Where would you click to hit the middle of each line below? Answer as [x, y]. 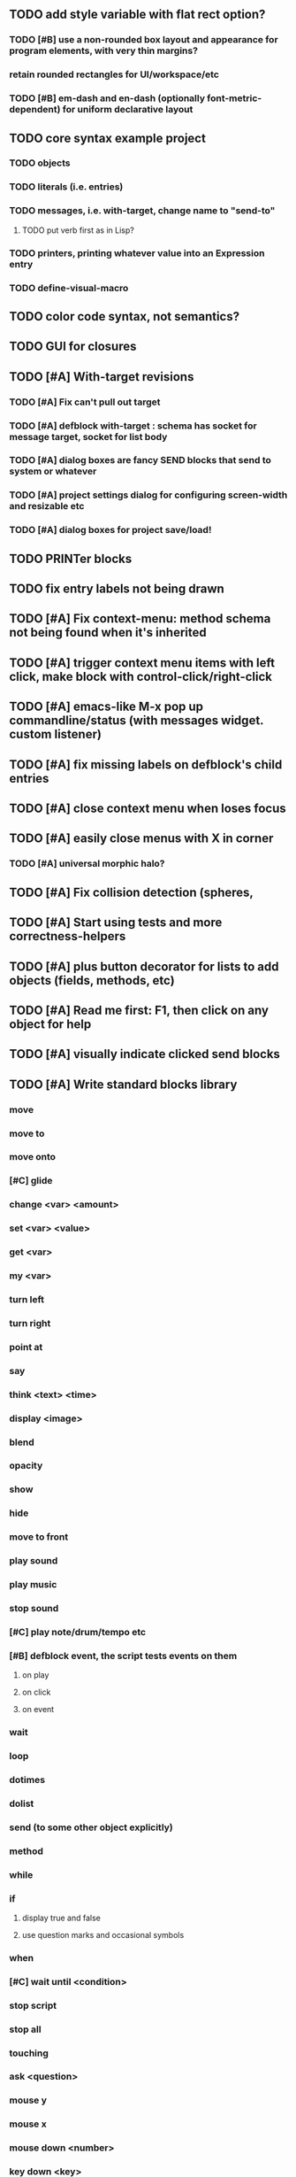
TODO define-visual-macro [69, 288]
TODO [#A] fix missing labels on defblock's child [146, 764]
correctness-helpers [68, 936]
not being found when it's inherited [108, 633]
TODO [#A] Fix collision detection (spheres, [132, 892]
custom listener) [55, 734]
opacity [26, 1466]
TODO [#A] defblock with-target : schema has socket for [133, 426]
